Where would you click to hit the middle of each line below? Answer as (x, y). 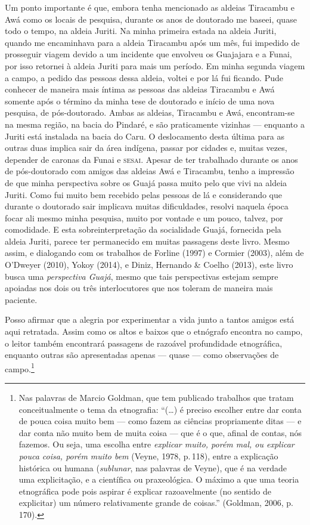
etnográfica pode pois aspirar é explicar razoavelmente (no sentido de (145, 491)
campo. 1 (20, 367)
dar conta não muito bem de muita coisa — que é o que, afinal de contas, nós (160, 432)
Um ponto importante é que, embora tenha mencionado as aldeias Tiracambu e (150, 7)
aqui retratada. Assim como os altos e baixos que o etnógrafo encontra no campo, (154, 331)
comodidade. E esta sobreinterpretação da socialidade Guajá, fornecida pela (143, 229)
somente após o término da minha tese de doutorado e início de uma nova (140, 101)
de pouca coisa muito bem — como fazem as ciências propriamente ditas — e (160, 421)
